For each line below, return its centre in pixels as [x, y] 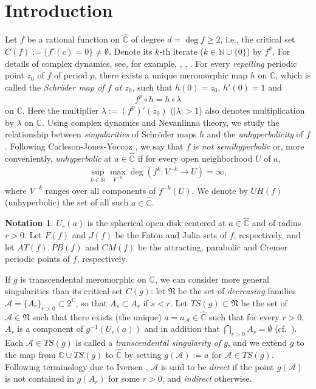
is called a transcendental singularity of [148, 343]
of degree [148, 39]
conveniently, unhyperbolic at [58, 158]
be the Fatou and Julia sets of [171, 234]
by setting [143, 355]
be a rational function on [74, 39]
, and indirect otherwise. [207, 378]
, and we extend [257, 343]
